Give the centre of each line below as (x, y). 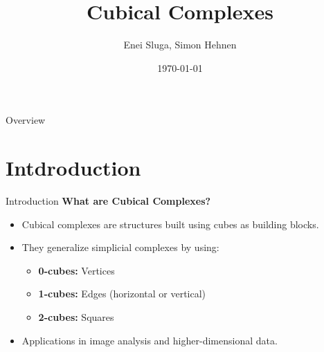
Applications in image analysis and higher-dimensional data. (150, 340)
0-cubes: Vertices (76, 270)
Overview (26, 120)
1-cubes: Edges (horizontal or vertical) (122, 294)
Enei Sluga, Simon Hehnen (180, 45)
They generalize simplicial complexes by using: (120, 247)
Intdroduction (73, 168)
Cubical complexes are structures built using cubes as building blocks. (170, 224)
